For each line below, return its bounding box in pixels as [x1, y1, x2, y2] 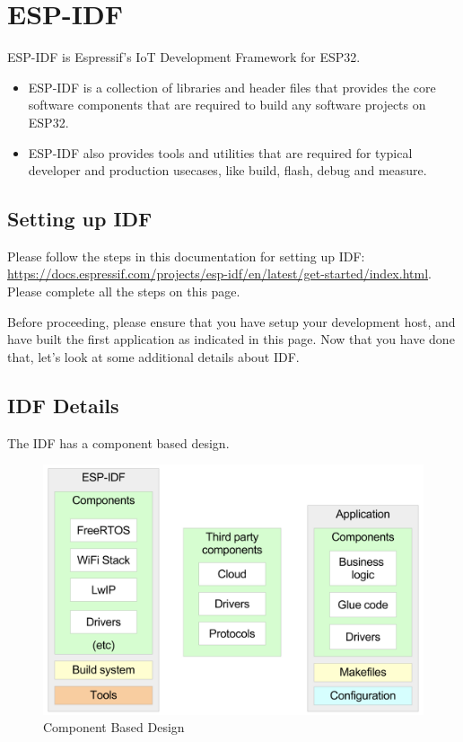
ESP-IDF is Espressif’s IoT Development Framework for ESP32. [7, 48, 361, 66]
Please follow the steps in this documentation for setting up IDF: [7, 246, 365, 265]
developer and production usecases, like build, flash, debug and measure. [28, 161, 427, 180]
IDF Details [7, 391, 119, 419]
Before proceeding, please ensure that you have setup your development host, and [7, 312, 456, 331]
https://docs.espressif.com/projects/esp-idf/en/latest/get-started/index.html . [7, 264, 432, 283]
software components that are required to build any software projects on [28, 95, 426, 114]
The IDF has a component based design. [7, 433, 230, 452]
